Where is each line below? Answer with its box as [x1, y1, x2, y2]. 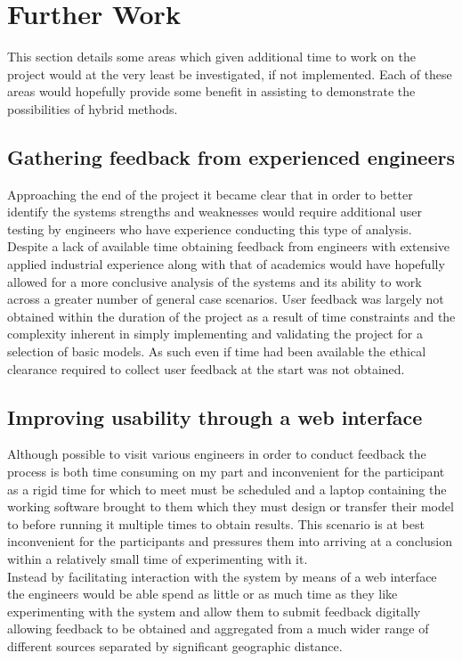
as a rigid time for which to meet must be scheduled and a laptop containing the [7, 479, 447, 498]
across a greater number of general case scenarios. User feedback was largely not [7, 290, 444, 308]
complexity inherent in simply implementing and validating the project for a [7, 324, 423, 343]
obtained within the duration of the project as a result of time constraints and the [7, 306, 456, 325]
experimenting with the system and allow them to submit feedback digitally [7, 601, 421, 620]
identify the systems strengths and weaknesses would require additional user [7, 202, 422, 221]
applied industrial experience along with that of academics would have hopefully [7, 255, 445, 273]
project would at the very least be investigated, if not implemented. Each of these [7, 64, 452, 83]
